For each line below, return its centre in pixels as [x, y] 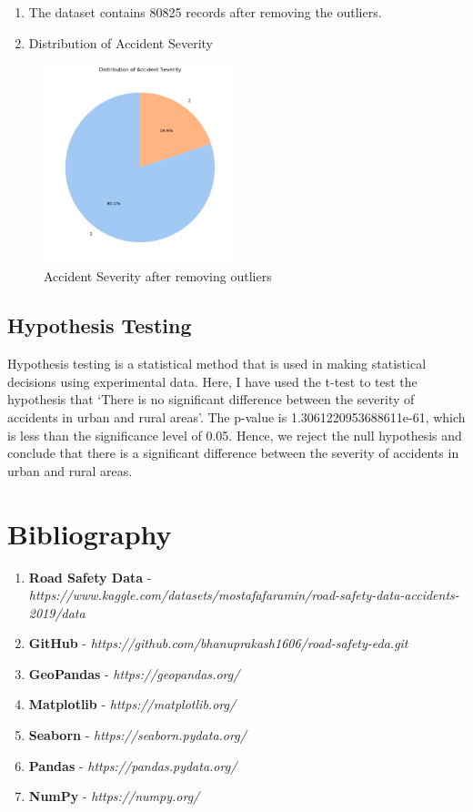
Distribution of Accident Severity [121, 42]
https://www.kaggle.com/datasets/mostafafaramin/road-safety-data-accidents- [244, 595]
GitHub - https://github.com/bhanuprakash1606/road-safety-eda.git [218, 643]
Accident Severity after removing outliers [158, 276]
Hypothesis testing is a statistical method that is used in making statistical [217, 364]
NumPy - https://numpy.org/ [114, 796]
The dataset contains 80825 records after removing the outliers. [205, 12]
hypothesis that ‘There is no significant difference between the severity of [211, 399]
